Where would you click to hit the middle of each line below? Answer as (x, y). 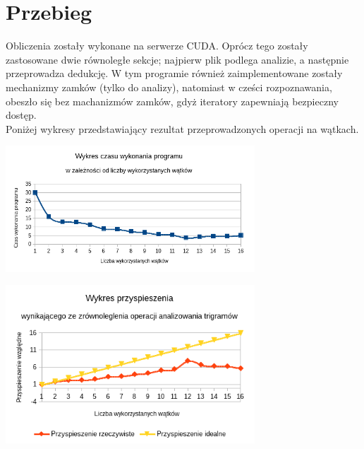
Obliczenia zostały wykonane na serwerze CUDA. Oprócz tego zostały (157, 46)
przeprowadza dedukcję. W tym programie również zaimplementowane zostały (174, 73)
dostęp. (21, 115)
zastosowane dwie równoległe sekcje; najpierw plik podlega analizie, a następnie (177, 59)
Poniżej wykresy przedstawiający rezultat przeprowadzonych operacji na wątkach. (182, 128)
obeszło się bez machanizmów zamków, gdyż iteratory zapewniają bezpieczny (172, 101)
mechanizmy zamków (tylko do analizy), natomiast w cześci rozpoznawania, (169, 87)
